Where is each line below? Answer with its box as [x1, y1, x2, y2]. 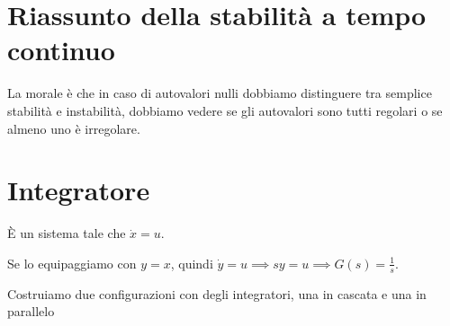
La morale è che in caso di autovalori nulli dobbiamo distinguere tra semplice [7, 84, 432, 102]
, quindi [170, 253, 213, 272]
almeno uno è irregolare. [7, 119, 140, 137]
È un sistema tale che [7, 224, 126, 242]
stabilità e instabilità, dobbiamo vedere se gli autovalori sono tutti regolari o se [7, 101, 443, 119]
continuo [7, 31, 115, 68]
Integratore [7, 172, 150, 208]
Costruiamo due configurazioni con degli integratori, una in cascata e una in [7, 284, 427, 303]
